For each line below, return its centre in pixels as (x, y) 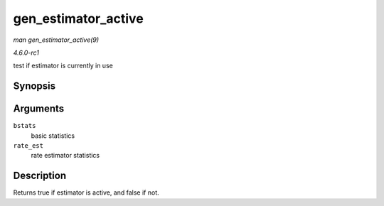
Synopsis (34, 86)
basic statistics (53, 136)
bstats (25, 126)
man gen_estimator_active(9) (56, 40)
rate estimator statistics (65, 156)
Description (40, 176)
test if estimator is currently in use (63, 66)
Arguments (39, 109)
